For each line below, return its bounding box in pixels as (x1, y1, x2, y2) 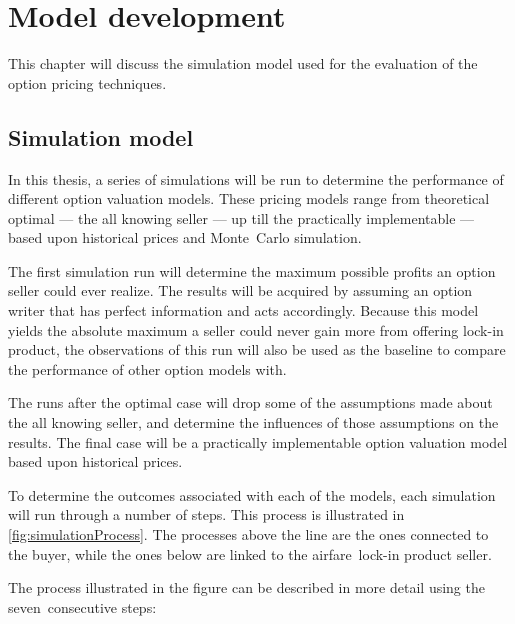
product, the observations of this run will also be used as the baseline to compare (8, 339, 506, 360)
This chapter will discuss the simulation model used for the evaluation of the (8, 53, 478, 74)
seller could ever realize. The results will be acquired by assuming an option (8, 280, 473, 301)
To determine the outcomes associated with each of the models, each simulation (8, 484, 496, 505)
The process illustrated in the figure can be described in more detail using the (8, 577, 485, 598)
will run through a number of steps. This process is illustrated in (8, 504, 405, 525)
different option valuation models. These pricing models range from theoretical (8, 188, 490, 209)
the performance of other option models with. (8, 358, 287, 379)
